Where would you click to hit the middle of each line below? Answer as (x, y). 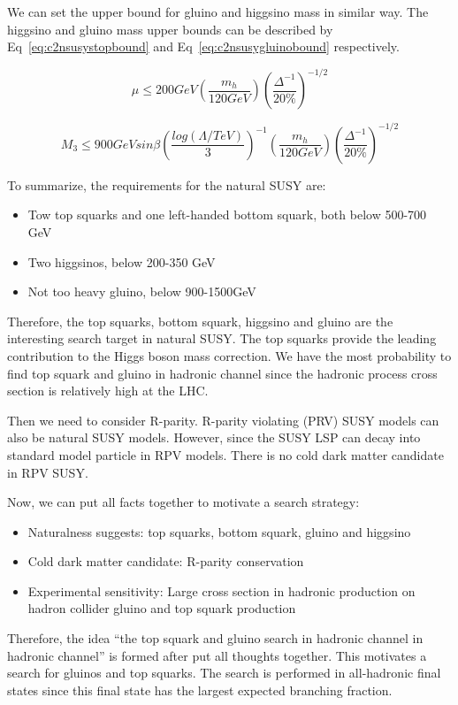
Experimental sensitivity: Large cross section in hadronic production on (221, 590)
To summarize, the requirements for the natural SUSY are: (167, 184)
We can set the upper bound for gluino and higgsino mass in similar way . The (218, 11)
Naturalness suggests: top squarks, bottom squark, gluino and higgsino (219, 531)
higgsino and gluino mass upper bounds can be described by (170, 29)
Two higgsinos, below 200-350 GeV (122, 261)
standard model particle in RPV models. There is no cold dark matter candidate (225, 454)
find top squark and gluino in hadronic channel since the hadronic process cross (222, 373)
